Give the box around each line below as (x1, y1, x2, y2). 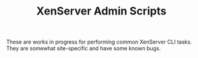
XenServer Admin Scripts (36, 4, 167, 18)
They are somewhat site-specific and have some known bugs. (6, 45, 161, 52)
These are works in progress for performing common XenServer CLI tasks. (6, 38, 192, 46)
